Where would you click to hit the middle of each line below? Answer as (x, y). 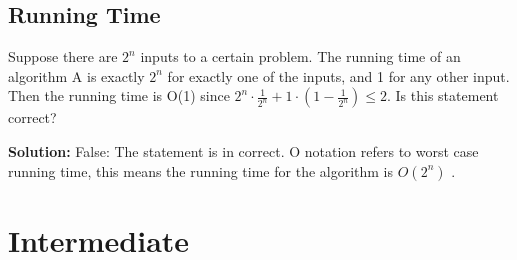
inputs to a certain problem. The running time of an (300, 56)
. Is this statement (443, 95)
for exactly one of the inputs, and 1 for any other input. (338, 75)
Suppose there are (63, 56)
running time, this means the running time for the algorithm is (201, 170)
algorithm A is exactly (76, 75)
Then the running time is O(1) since (119, 95)
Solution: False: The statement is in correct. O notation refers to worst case (243, 150)
